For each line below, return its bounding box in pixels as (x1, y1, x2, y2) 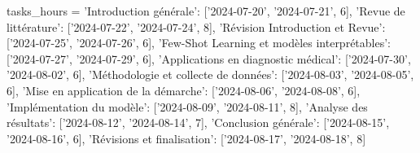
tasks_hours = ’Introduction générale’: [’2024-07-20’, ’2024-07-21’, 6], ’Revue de (7, 2, 405, 19)
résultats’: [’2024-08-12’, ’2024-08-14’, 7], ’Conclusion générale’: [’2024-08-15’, (7, 114, 390, 131)
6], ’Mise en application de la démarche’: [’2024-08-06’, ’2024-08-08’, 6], (7, 81, 361, 98)
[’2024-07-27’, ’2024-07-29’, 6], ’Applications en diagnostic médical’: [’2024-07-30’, (7, 50, 411, 67)
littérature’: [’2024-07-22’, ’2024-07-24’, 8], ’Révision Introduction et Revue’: (7, 18, 386, 35)
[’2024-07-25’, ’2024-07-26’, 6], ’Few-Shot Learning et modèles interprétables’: (7, 34, 391, 51)
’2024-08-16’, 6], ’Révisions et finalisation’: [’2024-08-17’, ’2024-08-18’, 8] (7, 129, 366, 146)
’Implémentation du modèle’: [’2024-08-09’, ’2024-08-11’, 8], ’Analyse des (7, 98, 368, 115)
